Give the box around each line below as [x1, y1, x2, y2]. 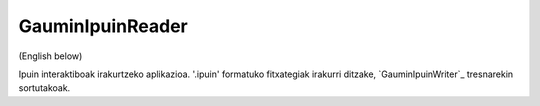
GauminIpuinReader [18, 15, 189, 37]
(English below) [18, 50, 83, 62]
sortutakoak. [18, 82, 71, 94]
